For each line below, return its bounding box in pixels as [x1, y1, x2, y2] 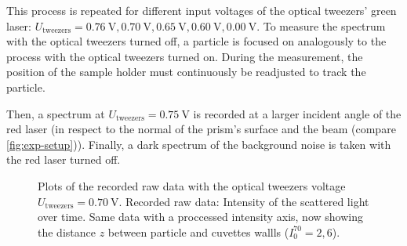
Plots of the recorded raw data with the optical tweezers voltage [38, 177, 346, 194]
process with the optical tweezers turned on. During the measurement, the [6, 48, 363, 64]
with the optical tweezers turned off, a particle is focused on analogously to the [6, 33, 387, 49]
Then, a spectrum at [6, 105, 105, 121]
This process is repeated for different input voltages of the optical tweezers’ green [6, 2, 397, 18]
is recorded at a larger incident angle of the [193, 105, 402, 121]
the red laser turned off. [6, 151, 121, 168]
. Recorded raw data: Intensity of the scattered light [118, 193, 369, 209]
